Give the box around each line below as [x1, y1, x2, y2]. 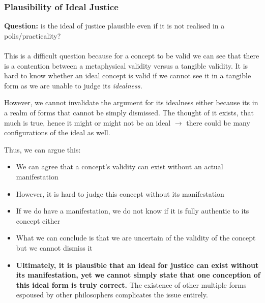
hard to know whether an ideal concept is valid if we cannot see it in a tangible [4, 70, 251, 81]
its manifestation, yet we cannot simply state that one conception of [16, 269, 260, 280]
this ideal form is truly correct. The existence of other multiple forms [16, 279, 247, 290]
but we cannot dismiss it [16, 242, 93, 253]
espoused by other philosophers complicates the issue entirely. [16, 289, 208, 300]
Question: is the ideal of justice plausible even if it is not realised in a [4, 20, 225, 31]
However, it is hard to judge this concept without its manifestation [16, 188, 224, 199]
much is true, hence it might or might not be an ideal [4, 117, 171, 128]
